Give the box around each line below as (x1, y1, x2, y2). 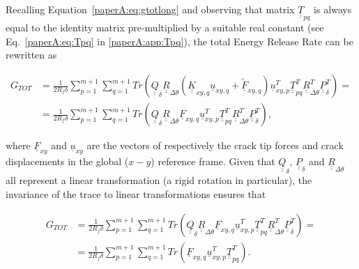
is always (314, 2, 352, 16)
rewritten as (6, 47, 57, 62)
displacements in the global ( (6, 154, 129, 169)
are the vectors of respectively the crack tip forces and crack (86, 138, 344, 153)
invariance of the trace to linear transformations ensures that (6, 186, 266, 201)
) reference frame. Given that (151, 154, 275, 169)
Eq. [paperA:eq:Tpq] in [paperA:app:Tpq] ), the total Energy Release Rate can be (6, 33, 353, 48)
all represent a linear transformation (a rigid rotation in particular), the (6, 173, 312, 187)
